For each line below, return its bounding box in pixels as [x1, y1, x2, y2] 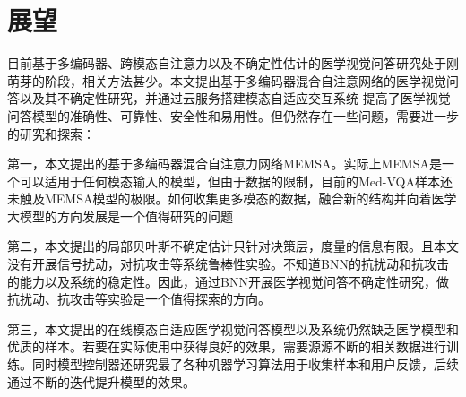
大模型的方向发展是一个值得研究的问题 [7, 206, 233, 225]
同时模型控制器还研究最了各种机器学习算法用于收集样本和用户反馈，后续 [31, 355, 459, 374]
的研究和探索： [7, 124, 95, 142]
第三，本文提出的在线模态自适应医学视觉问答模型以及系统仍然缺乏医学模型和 [7, 319, 459, 338]
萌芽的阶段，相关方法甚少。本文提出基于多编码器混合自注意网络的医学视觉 [7, 71, 446, 90]
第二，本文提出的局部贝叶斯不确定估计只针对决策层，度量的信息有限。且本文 [7, 237, 459, 255]
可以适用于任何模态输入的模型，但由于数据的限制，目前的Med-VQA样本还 [19, 171, 453, 190]
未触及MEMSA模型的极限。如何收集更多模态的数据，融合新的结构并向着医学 [7, 189, 457, 208]
